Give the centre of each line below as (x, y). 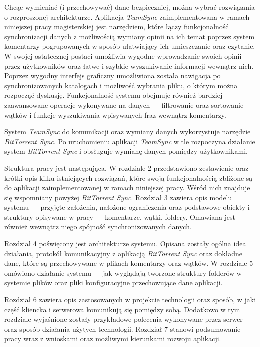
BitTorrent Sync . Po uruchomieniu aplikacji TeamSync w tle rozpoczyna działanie (130, 141)
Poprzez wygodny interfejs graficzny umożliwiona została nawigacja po (112, 75)
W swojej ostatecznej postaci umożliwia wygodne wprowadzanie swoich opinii (123, 55)
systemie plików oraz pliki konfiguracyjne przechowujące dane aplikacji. (113, 283)
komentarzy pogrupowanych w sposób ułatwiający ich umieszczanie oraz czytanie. (130, 46)
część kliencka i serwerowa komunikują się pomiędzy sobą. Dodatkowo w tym (122, 309)
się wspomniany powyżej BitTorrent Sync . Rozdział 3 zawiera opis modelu (118, 197)
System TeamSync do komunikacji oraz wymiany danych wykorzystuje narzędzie (127, 131)
